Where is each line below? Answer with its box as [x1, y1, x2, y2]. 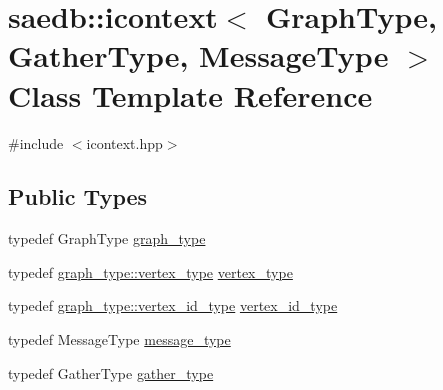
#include [8, 132, 64, 153]
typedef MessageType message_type [8, 329, 231, 350]
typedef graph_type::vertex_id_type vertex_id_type [8, 295, 338, 316]
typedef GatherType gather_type [8, 362, 214, 383]
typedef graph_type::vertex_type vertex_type [8, 261, 293, 282]
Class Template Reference [8, 74, 373, 115]
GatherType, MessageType [8, 35, 389, 76]
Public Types [8, 181, 148, 212]
